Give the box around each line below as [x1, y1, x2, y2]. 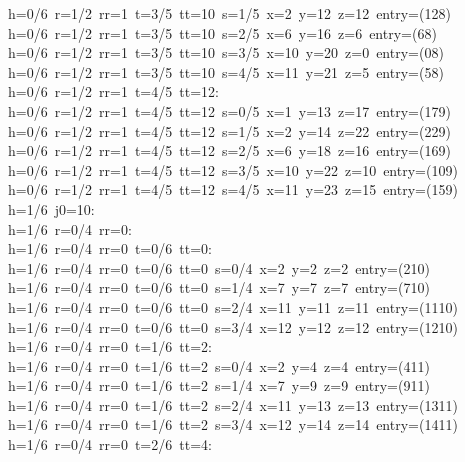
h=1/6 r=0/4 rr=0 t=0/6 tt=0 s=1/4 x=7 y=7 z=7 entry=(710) [8, 277, 430, 298]
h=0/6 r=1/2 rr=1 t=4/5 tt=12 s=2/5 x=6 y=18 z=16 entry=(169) [8, 140, 451, 161]
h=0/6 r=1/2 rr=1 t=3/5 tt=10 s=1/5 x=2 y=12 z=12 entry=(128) [8, 3, 451, 23]
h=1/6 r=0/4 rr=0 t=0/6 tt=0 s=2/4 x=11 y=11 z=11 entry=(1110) [8, 296, 458, 317]
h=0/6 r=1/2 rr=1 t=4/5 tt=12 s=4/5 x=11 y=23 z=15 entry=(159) [8, 179, 458, 200]
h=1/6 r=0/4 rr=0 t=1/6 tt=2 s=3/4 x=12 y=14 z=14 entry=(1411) [8, 414, 458, 435]
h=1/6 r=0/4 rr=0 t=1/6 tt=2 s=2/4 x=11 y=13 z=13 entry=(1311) [8, 394, 458, 415]
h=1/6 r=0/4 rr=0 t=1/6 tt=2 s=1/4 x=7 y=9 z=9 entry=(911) [8, 375, 430, 396]
